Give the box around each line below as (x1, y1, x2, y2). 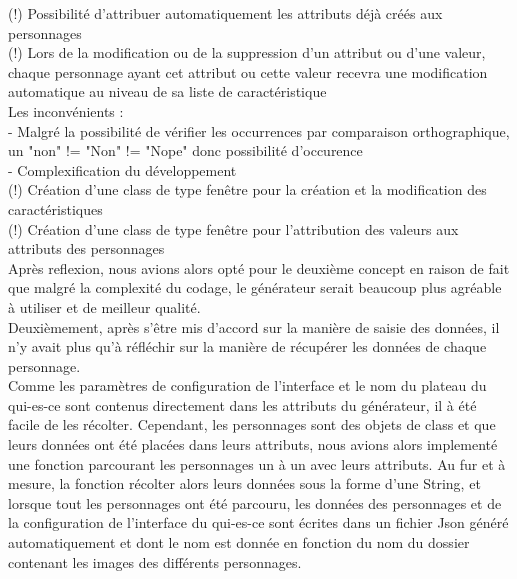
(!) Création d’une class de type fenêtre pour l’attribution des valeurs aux (8, 218, 459, 239)
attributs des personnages (8, 238, 165, 259)
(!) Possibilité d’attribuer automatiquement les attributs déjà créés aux (8, 3, 443, 23)
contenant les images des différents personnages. (8, 551, 302, 572)
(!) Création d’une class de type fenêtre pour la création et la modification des (8, 179, 487, 200)
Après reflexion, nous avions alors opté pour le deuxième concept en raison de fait (8, 257, 510, 278)
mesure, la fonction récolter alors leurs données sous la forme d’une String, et (8, 473, 481, 494)
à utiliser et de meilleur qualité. (8, 296, 201, 317)
